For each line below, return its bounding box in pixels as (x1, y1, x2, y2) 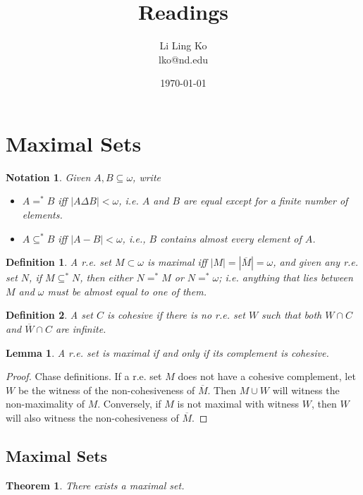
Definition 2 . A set (6, 307, 94, 322)
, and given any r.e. (273, 255, 359, 269)
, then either (80, 270, 133, 285)
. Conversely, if (97, 396, 161, 411)
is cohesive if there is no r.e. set (107, 307, 245, 322)
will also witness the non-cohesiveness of (6, 410, 179, 424)
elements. (22, 207, 63, 222)
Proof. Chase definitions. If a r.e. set (6, 369, 162, 384)
